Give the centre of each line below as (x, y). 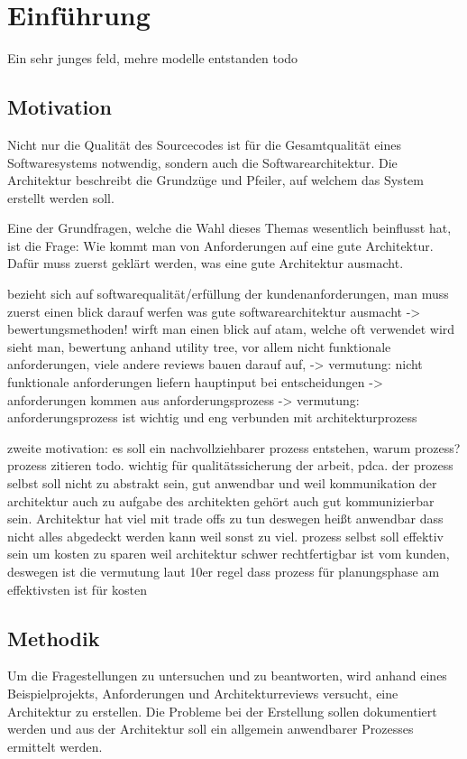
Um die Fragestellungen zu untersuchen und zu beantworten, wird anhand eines (227, 676)
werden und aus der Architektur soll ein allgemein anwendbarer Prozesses (211, 729)
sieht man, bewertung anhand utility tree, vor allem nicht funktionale (199, 346)
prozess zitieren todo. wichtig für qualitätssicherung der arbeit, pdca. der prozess (230, 465)
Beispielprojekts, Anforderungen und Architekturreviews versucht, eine (203, 693)
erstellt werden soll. (61, 197)
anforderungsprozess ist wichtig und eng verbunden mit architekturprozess (212, 417)
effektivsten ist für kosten (78, 589)
